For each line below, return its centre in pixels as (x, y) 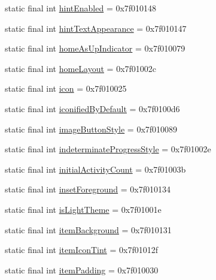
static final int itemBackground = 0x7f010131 (88, 229)
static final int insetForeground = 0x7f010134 (88, 189)
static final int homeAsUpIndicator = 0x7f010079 (95, 48)
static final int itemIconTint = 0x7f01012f (81, 250)
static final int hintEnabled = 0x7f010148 (81, 8)
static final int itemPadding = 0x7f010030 (82, 270)
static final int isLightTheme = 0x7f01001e (83, 209)
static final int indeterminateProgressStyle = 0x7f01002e (108, 149)
